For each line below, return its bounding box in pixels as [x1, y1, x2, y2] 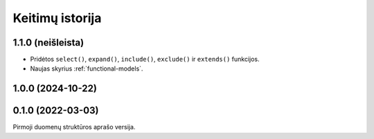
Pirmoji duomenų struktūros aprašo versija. [12, 123, 136, 131]
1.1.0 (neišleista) [12, 37, 84, 48]
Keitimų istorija [12, 10, 102, 26]
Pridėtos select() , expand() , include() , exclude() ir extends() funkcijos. [30, 55, 260, 64]
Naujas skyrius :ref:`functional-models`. [30, 64, 143, 73]
